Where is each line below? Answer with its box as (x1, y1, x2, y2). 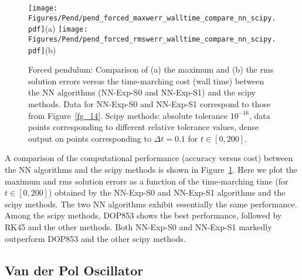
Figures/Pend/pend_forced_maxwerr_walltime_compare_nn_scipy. (28, 13, 276, 22)
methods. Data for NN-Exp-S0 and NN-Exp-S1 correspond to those (28, 98, 271, 110)
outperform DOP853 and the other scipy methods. (5, 232, 186, 244)
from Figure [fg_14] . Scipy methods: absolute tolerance (28, 109, 228, 121)
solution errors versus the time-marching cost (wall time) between (28, 74, 264, 87)
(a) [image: (45, 22, 88, 35)
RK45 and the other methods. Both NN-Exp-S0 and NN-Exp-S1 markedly (5, 221, 272, 233)
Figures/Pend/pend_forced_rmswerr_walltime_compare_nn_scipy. (28, 35, 276, 43)
